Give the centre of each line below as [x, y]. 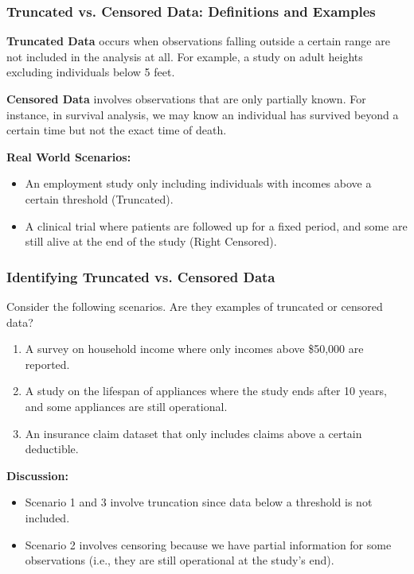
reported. [47, 364]
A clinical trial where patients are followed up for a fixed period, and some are [216, 225]
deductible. [52, 449]
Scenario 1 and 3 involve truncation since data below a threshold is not [199, 502]
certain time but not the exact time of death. [117, 130]
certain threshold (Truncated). [99, 198]
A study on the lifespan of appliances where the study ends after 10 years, [206, 391]
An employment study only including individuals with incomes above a [198, 183]
